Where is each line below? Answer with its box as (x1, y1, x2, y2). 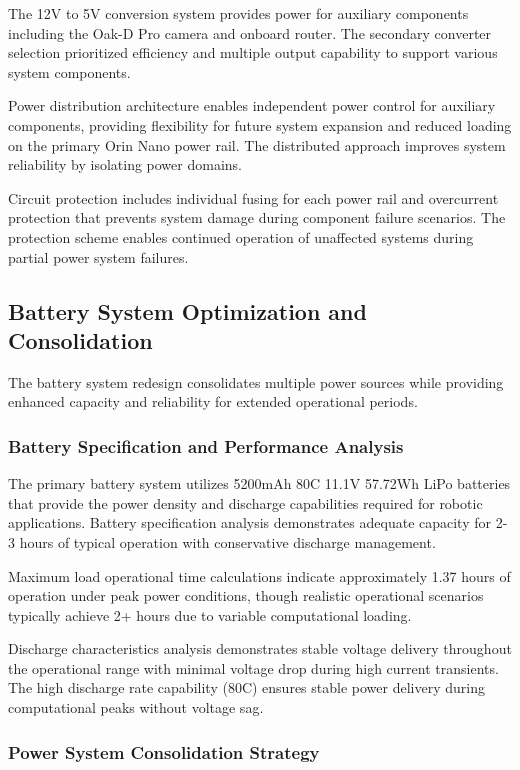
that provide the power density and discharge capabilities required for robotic (8, 492, 483, 513)
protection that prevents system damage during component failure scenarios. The (8, 207, 506, 228)
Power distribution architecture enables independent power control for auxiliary (8, 95, 496, 116)
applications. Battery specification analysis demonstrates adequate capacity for (8, 512, 491, 533)
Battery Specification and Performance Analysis (8, 433, 404, 458)
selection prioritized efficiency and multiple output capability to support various (8, 42, 498, 63)
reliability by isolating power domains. (8, 154, 242, 175)
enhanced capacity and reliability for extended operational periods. (8, 391, 418, 412)
